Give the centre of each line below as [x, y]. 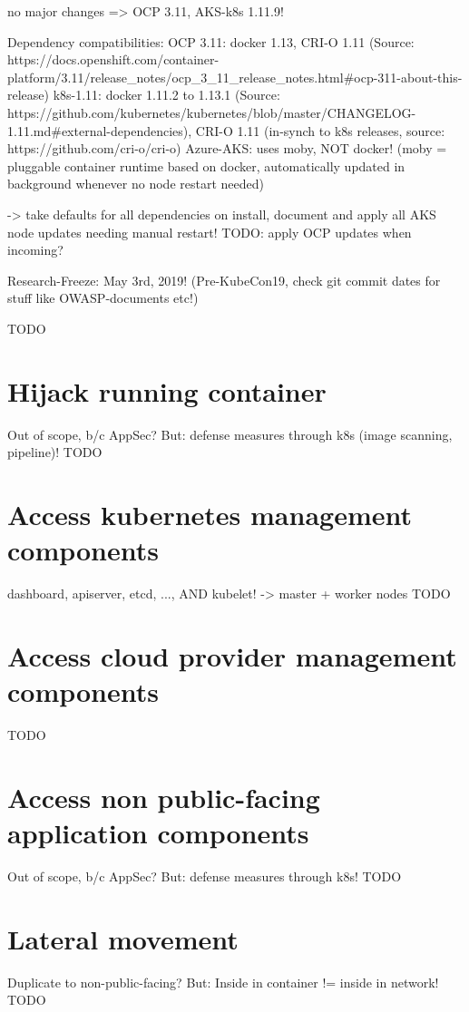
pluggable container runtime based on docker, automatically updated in [206, 165]
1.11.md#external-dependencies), [100, 130]
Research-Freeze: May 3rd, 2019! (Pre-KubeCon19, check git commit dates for [224, 280]
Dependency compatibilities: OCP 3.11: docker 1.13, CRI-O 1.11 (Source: [211, 41]
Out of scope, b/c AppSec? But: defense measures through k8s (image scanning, [230, 434]
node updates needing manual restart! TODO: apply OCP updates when [210, 232]
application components [158, 832]
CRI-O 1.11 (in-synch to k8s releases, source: [320, 130]
